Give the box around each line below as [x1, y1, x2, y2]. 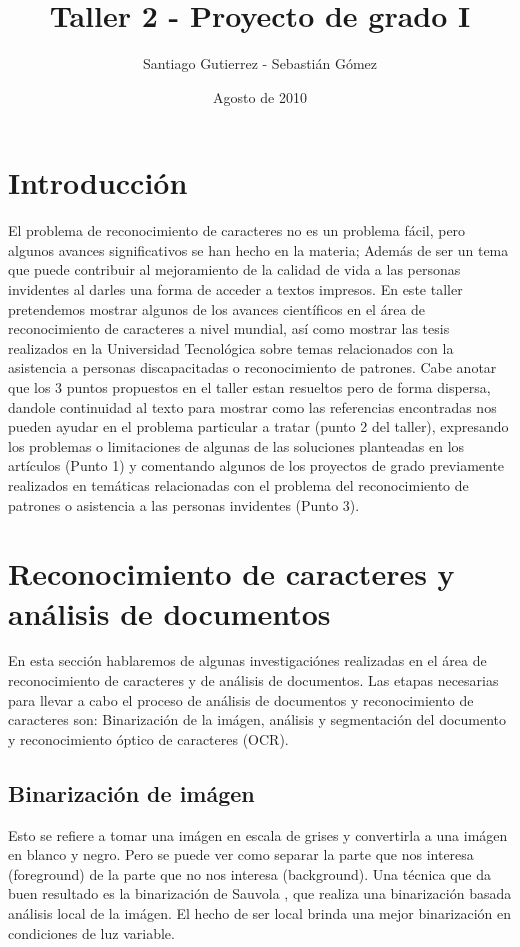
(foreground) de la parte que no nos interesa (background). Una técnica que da [8, 863, 491, 884]
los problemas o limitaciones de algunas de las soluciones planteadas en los [8, 435, 465, 456]
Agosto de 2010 [213, 86, 307, 107]
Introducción [8, 162, 188, 203]
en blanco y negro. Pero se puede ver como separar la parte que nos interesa [8, 844, 474, 865]
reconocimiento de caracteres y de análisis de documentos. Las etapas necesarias [8, 670, 499, 691]
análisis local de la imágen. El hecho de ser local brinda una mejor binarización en [8, 903, 512, 924]
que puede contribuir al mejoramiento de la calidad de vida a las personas [8, 259, 461, 280]
